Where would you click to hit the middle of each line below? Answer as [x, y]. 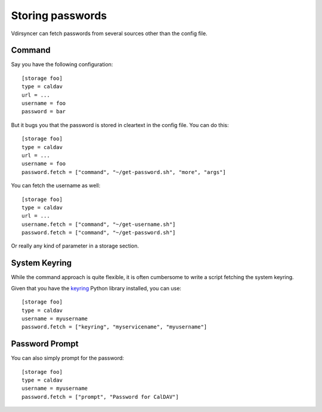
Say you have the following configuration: [62, 64]
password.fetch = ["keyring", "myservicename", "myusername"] [114, 327]
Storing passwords [59, 16]
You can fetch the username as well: [56, 185]
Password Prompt [45, 344]
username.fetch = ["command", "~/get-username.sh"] [99, 224]
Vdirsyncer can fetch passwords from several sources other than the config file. [109, 33]
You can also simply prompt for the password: [68, 358]
